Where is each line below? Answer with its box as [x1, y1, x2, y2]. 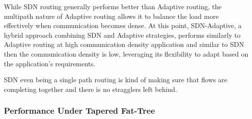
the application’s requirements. [4, 58, 96, 68]
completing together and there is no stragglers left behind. [4, 84, 177, 94]
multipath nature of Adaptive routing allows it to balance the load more [4, 11, 219, 21]
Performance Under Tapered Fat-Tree [4, 104, 155, 117]
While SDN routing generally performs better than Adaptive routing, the [4, 1, 222, 11]
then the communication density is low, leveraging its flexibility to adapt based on [4, 48, 249, 59]
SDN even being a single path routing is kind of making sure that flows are [4, 74, 227, 85]
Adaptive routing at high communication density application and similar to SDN [4, 39, 244, 49]
